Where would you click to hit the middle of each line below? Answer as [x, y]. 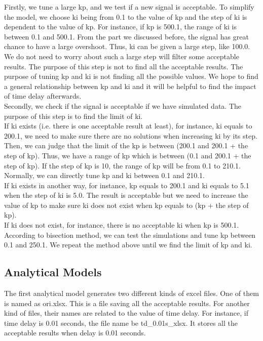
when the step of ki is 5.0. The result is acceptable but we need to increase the [126, 195]
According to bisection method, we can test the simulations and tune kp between [130, 235]
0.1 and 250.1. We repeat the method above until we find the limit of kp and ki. [128, 245]
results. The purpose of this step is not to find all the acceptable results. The [124, 66]
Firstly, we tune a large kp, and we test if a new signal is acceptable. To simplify [129, 7]
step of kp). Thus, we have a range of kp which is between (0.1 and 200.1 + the [128, 155]
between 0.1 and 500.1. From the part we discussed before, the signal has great [126, 36]
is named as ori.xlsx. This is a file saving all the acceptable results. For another [127, 303]
